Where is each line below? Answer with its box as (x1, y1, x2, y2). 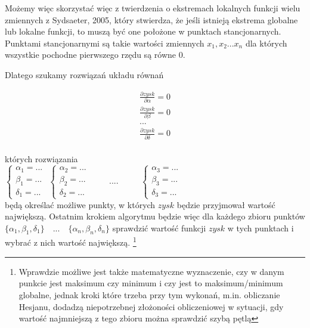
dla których (245, 36, 287, 49)
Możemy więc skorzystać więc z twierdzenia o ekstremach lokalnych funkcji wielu (5, 2, 300, 14)
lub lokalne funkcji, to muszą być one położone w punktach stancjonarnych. (5, 25, 281, 38)
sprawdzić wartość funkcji (112, 221, 206, 234)
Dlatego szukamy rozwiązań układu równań (5, 68, 164, 81)
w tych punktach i (227, 221, 294, 234)
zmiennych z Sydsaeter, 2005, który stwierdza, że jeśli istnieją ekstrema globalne (5, 13, 298, 26)
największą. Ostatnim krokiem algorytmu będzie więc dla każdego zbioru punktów (5, 210, 305, 222)
